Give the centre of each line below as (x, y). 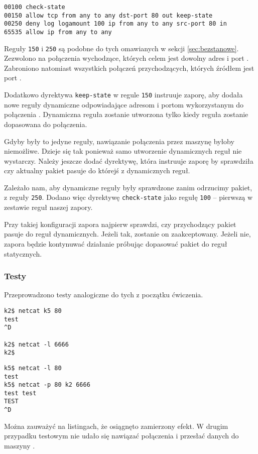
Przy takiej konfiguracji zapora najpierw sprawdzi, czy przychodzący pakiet (120, 224)
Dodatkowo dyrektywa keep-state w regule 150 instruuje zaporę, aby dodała (123, 95)
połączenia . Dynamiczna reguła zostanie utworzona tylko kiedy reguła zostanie (126, 114)
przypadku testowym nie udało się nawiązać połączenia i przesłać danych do (121, 436)
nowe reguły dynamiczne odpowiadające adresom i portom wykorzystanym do (124, 104)
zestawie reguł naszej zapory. (48, 207)
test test (20, 393)
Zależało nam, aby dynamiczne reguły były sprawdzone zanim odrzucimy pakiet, (128, 187)
